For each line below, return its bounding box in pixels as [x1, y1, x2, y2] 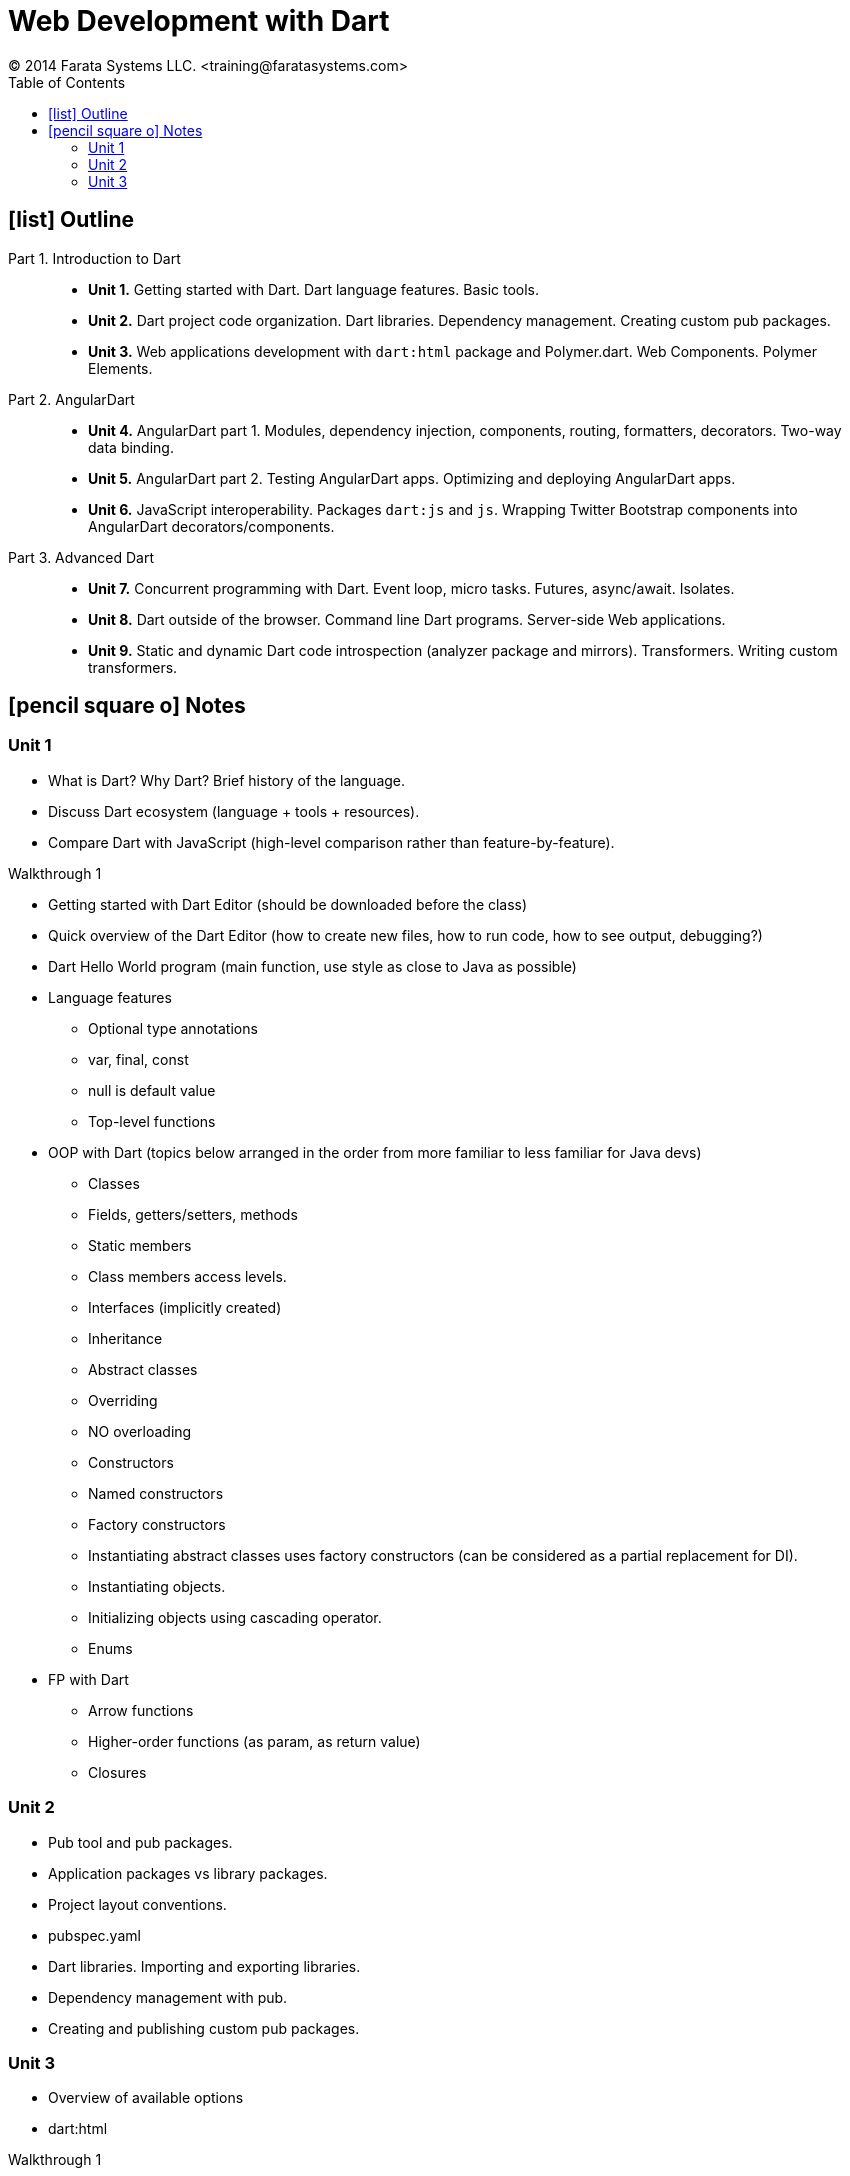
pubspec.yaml [48, 1926, 141, 1944]
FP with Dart [48, 1670, 129, 1688]
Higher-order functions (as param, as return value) [88, 1732, 421, 1750]
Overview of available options [48, 2089, 244, 2107]
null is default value [88, 1081, 216, 1099]
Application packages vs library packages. [48, 1864, 328, 1882]
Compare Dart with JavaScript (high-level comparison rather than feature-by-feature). [48, 833, 615, 851]
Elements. [88, 359, 153, 377]
